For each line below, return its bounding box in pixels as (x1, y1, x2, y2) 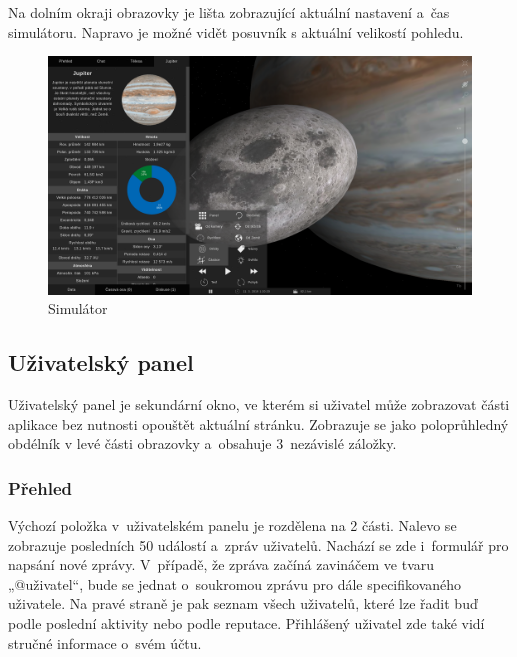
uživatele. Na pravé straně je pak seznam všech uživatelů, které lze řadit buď (8, 593, 478, 614)
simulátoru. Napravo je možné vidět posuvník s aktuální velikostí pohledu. (8, 21, 464, 42)
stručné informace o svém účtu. (8, 632, 202, 653)
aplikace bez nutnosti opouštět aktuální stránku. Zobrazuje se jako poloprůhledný (8, 413, 509, 434)
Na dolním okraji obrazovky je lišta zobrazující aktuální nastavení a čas (8, 2, 450, 22)
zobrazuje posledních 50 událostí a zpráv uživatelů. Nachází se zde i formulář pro (8, 534, 509, 555)
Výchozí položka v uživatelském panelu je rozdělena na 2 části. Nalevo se (8, 515, 457, 536)
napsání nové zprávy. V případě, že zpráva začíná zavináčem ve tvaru (8, 554, 435, 575)
